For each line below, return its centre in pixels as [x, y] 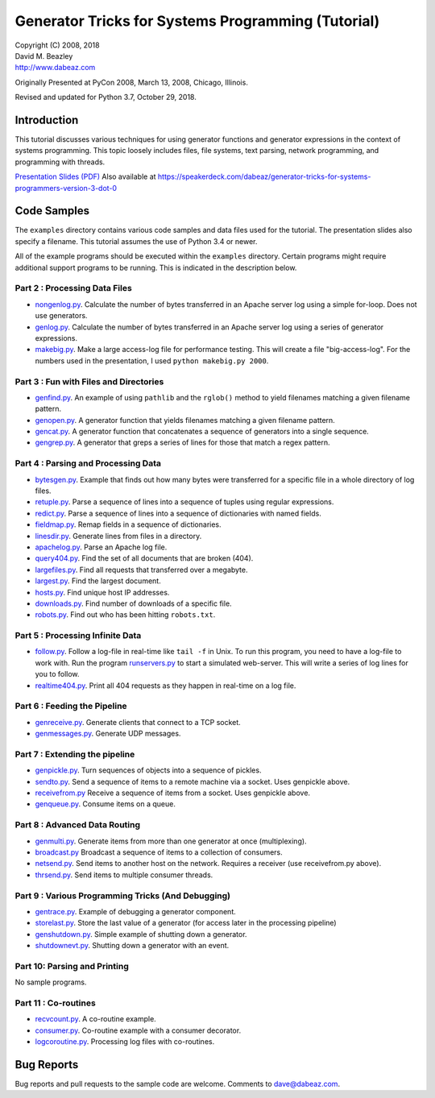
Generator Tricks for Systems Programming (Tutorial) [197, 21]
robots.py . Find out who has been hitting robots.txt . [125, 615]
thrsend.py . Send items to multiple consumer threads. [124, 875]
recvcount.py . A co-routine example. [95, 1019]
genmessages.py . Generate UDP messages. [108, 734]
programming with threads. [60, 162]
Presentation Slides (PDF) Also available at [85, 176]
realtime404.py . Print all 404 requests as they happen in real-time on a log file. [166, 686]
